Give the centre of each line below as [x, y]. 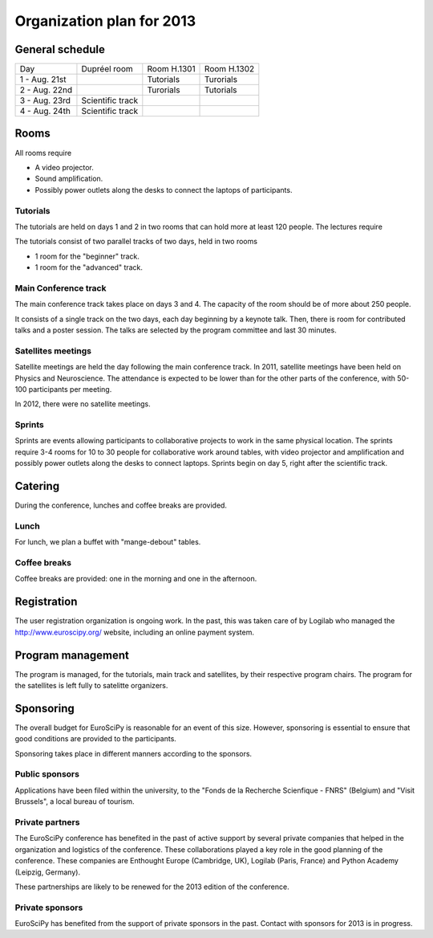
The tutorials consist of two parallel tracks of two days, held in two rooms [136, 242]
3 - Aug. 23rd [45, 100]
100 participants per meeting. [63, 389]
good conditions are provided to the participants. [95, 739]
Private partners [47, 822]
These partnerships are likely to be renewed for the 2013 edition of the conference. [152, 887]
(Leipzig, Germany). [47, 872]
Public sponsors [47, 774]
